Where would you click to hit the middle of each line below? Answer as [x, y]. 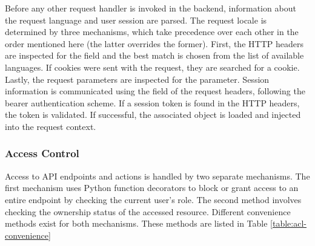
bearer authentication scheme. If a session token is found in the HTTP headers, [152, 102]
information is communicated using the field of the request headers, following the [155, 91]
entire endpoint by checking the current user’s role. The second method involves [153, 199]
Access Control [42, 153]
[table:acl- [288, 223]
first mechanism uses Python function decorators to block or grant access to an [152, 188]
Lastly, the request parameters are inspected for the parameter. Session [137, 79]
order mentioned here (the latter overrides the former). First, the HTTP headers [154, 43]
